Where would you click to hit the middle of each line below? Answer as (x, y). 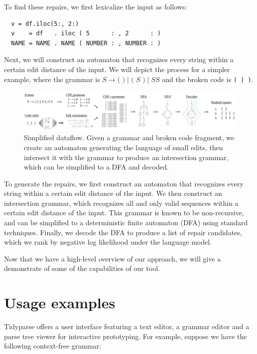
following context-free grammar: (53, 346)
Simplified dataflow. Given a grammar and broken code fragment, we (129, 137)
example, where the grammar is (52, 79)
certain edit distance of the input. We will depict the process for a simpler (117, 69)
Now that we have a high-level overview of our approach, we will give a (113, 258)
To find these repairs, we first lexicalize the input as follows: (96, 6)
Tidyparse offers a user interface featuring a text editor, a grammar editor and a (127, 326)
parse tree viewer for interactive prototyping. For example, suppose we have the (126, 336)
